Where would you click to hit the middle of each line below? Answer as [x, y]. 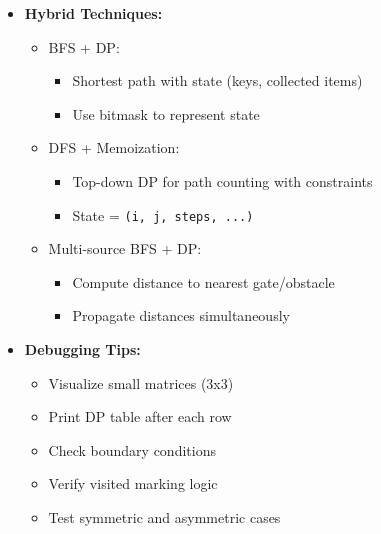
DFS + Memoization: [114, 147]
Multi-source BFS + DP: [125, 248]
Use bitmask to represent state [166, 113]
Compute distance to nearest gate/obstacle [203, 281]
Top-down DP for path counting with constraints [222, 180]
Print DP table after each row [140, 416]
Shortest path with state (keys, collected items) [217, 80]
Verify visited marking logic [133, 483]
